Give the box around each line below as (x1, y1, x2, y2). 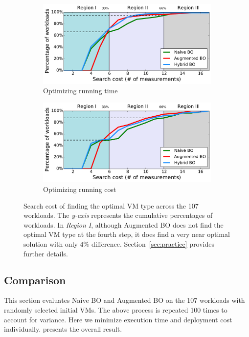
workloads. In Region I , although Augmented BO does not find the (23, 219, 224, 230)
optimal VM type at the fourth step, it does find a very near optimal (23, 229, 230, 239)
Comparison (4, 272, 66, 287)
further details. (23, 248, 68, 258)
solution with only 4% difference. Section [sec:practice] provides (23, 238, 215, 249)
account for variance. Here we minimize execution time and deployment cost (4, 314, 232, 324)
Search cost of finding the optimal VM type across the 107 (23, 200, 199, 211)
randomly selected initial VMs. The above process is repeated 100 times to (4, 304, 227, 315)
